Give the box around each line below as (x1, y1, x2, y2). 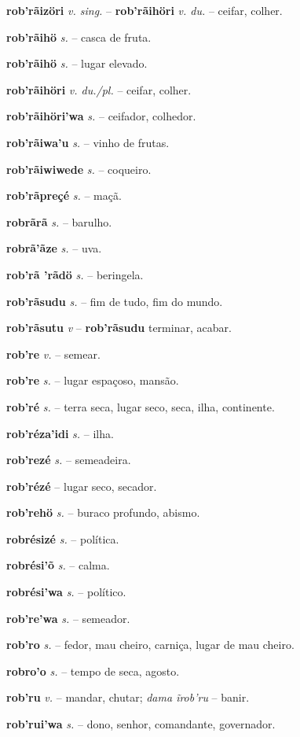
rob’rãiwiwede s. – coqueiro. (6, 160, 152, 177)
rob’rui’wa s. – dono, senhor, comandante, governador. (6, 716, 276, 732)
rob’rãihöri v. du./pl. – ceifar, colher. (6, 81, 192, 98)
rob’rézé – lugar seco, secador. (6, 477, 157, 494)
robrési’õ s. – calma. (6, 557, 110, 573)
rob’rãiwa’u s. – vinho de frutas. (6, 134, 170, 150)
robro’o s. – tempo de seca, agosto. (6, 662, 180, 679)
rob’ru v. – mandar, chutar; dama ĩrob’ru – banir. (6, 689, 250, 706)
